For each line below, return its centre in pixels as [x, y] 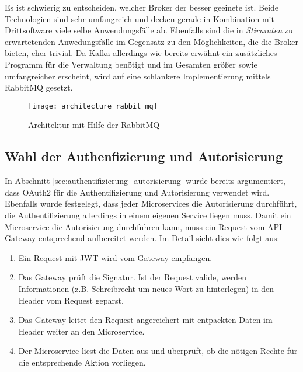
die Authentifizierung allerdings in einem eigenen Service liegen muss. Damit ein [148, 215]
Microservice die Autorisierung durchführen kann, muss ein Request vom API [144, 226]
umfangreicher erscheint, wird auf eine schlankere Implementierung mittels [138, 76]
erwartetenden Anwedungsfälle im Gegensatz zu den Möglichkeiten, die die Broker [152, 41]
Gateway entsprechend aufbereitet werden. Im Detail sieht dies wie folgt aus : [142, 238]
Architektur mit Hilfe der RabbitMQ [94, 125]
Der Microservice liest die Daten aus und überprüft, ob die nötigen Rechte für [158, 351]
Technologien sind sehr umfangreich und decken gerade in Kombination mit [140, 18]
